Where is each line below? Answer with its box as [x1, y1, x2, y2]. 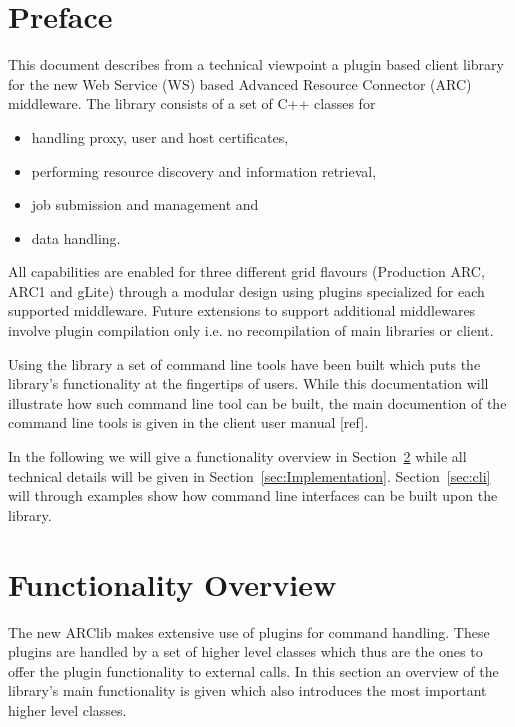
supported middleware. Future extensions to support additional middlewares [8, 300, 476, 321]
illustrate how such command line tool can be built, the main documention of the [8, 392, 507, 413]
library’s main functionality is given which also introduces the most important [8, 680, 487, 701]
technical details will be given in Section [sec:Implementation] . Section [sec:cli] [8, 465, 491, 486]
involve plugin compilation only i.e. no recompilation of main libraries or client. [8, 320, 494, 341]
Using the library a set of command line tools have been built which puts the [8, 353, 481, 374]
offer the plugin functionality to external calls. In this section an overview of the [8, 660, 499, 681]
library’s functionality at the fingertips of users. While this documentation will [8, 373, 489, 394]
